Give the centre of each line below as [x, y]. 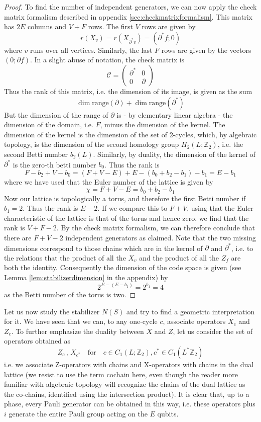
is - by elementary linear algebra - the [175, 114]
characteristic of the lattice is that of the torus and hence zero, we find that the [126, 218]
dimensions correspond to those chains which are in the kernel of [103, 248]
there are [18, 238]
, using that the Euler [220, 208]
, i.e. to [242, 248]
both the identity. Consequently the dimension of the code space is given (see [123, 267]
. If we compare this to [133, 208]
